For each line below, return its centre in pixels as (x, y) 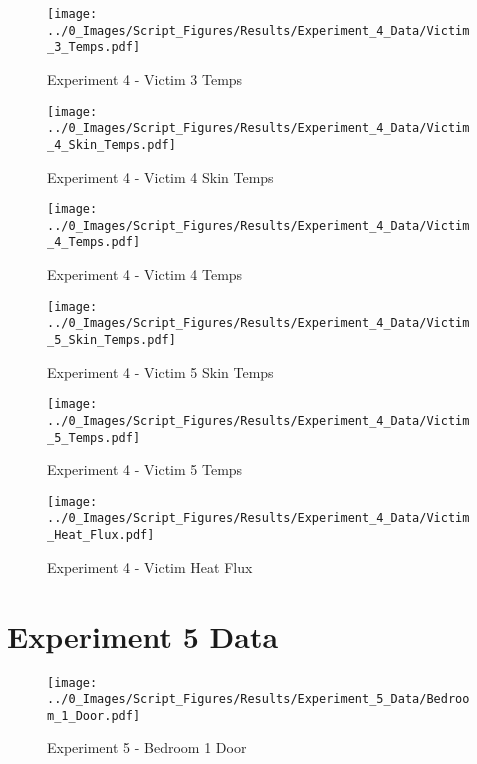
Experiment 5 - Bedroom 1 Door (147, 747)
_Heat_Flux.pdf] (101, 535)
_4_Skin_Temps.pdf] (111, 144)
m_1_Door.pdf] (94, 715)
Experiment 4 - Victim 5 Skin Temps (160, 371)
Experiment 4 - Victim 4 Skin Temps (160, 176)
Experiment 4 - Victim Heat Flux (150, 566)
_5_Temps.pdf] (94, 437)
